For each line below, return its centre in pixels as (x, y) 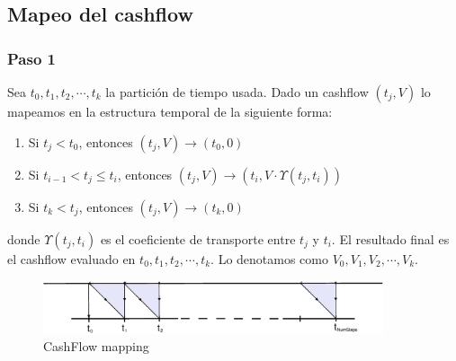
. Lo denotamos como (269, 258)
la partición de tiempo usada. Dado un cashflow (237, 92)
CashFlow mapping (96, 346)
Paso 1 (31, 58)
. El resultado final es (390, 238)
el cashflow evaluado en (72, 258)
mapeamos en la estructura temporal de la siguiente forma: (170, 111)
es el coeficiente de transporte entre (198, 238)
